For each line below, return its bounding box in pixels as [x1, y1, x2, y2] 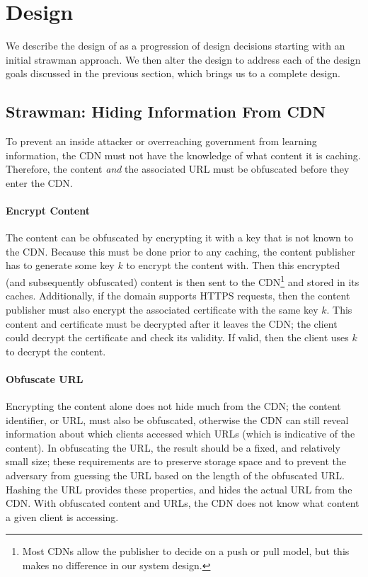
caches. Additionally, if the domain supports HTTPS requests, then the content [6, 288, 350, 303]
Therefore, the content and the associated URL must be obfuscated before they [6, 161, 350, 176]
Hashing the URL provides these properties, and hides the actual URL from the [6, 481, 352, 496]
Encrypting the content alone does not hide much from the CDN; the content [6, 399, 341, 413]
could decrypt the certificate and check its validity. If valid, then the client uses [6, 330, 349, 345]
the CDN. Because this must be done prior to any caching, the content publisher [6, 244, 355, 258]
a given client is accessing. [6, 509, 119, 524]
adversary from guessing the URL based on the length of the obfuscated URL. [6, 468, 345, 483]
